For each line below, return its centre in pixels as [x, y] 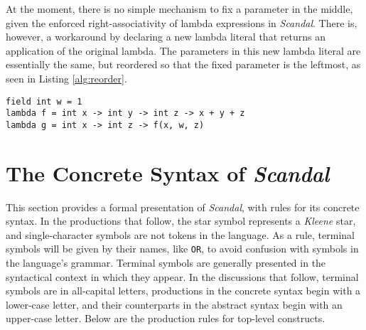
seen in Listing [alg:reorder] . [66, 78]
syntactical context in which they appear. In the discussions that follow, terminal [182, 276]
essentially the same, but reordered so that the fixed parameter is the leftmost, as [183, 64]
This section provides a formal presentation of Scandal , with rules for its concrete [183, 207]
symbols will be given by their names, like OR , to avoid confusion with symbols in [182, 249]
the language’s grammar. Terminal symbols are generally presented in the [166, 263]
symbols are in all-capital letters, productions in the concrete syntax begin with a [183, 291]
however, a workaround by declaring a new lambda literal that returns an [166, 37]
